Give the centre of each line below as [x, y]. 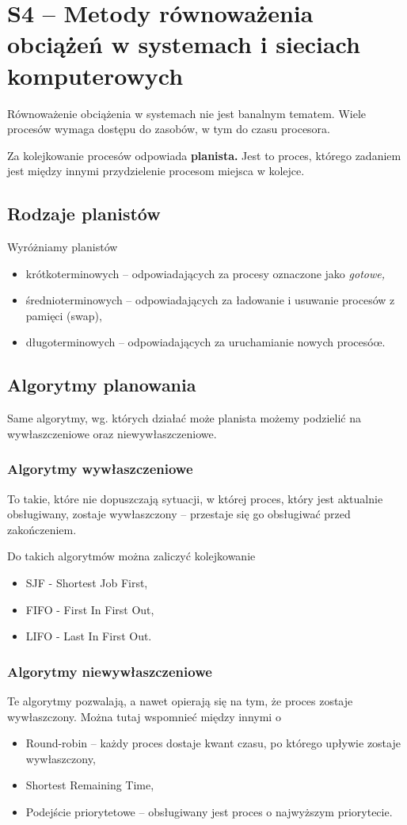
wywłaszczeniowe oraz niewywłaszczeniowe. [112, 433]
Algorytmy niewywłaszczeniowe [110, 671]
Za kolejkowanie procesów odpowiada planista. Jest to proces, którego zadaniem [204, 155]
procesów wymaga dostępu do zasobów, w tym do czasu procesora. [169, 129]
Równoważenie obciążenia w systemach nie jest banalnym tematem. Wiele [187, 113]
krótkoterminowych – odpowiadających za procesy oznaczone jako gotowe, [205, 273]
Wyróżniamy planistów [63, 247]
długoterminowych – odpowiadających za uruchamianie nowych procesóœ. [205, 342]
